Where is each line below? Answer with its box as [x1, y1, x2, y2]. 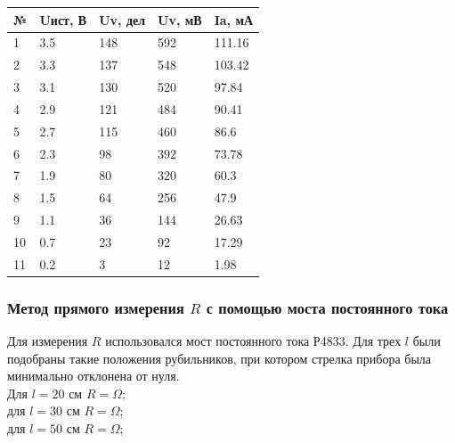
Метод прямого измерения [7, 296, 184, 318]
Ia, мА [214, 10, 254, 29]
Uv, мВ [158, 10, 202, 29]
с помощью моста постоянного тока [206, 296, 449, 318]
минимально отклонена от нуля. [7, 366, 180, 385]
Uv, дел [99, 10, 146, 29]
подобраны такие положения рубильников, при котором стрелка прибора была [7, 349, 431, 367]
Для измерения [7, 332, 88, 350]
